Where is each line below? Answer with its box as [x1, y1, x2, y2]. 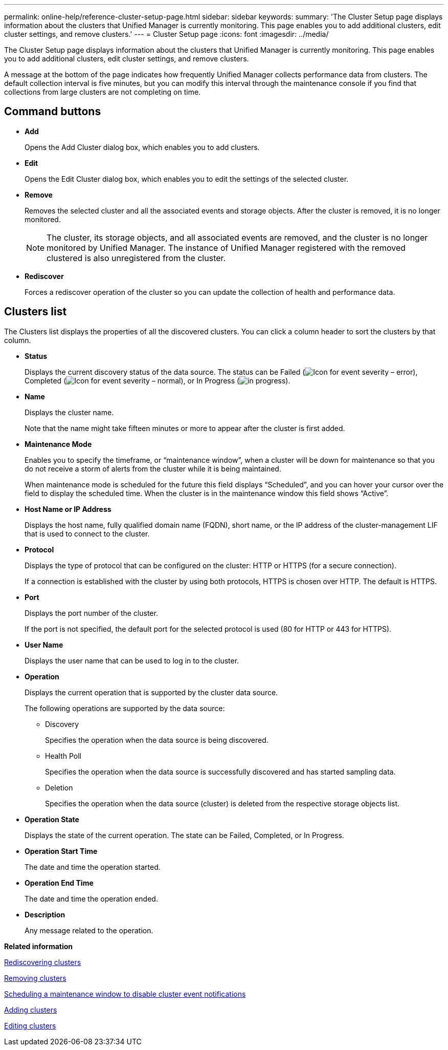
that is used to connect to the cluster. [25, 529, 150, 538]
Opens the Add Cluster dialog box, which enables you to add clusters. [25, 142, 260, 152]
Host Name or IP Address [25, 504, 111, 513]
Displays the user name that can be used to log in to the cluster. [25, 656, 239, 665]
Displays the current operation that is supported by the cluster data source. [25, 688, 278, 697]
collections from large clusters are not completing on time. [4, 88, 201, 96]
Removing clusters [4, 973, 66, 982]
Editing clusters [4, 1021, 56, 1030]
